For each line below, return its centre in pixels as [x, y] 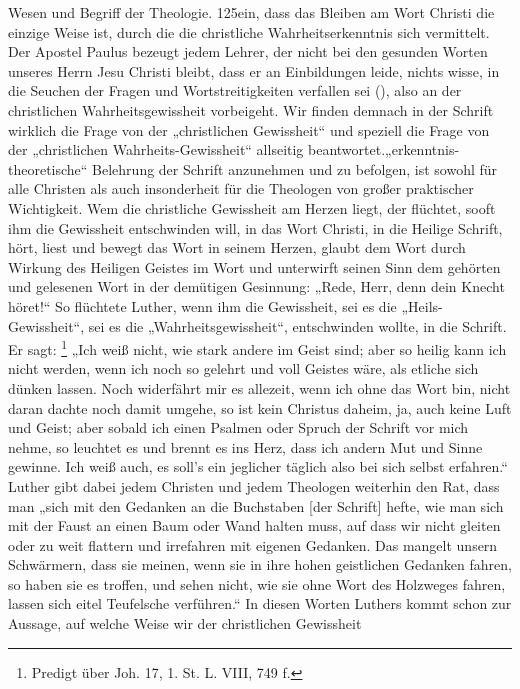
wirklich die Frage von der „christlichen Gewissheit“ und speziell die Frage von [249, 129]
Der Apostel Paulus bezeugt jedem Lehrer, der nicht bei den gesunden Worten [248, 51]
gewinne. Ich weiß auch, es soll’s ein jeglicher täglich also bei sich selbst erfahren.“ [258, 466]
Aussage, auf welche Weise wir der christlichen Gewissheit [185, 623]
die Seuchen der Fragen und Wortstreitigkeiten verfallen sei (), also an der [235, 90]
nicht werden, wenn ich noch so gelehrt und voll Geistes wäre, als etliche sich [243, 368]
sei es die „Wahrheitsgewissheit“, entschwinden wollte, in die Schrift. [297, 325]
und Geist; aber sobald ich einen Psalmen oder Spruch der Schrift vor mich [238, 427]
